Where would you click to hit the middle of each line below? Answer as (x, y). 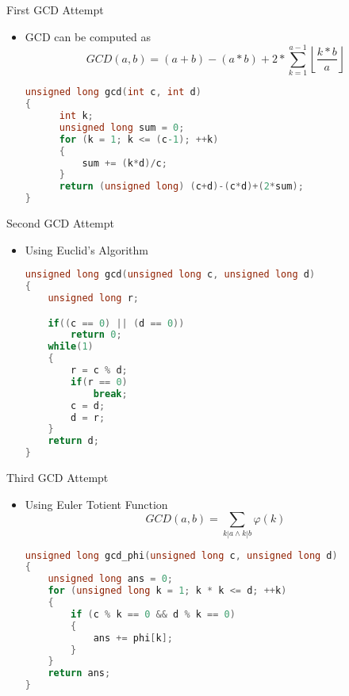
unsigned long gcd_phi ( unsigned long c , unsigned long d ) (181, 555)
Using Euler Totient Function (96, 504)
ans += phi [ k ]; (133, 638)
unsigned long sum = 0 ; (122, 127)
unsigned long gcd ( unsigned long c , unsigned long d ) (170, 275)
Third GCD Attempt (58, 478)
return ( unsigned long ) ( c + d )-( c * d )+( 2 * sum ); (181, 187)
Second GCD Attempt (61, 223)
